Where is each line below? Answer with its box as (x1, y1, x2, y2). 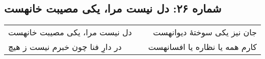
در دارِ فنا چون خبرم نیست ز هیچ (8, 41, 122, 53)
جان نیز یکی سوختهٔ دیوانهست (153, 26, 257, 38)
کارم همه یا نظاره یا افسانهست (148, 41, 257, 53)
